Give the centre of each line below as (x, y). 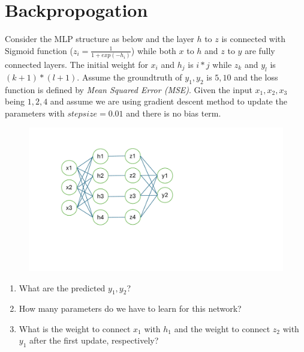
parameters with (35, 113)
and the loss (256, 77)
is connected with (254, 39)
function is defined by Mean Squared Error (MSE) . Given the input (129, 89)
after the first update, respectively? (94, 340)
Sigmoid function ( (39, 50)
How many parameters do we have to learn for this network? (130, 308)
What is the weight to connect (75, 328)
